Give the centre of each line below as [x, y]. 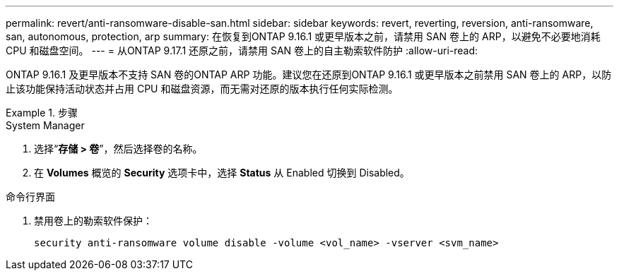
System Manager [45, 125]
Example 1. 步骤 [42, 113]
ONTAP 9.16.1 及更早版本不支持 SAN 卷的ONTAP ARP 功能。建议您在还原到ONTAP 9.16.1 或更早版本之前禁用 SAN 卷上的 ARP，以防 [309, 74]
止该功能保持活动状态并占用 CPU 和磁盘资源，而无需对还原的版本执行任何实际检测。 [202, 89]
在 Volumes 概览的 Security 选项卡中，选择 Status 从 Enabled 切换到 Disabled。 [222, 173]
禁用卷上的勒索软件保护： [93, 221]
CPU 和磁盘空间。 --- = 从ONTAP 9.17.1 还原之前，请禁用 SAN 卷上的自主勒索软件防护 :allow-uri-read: [242, 50]
